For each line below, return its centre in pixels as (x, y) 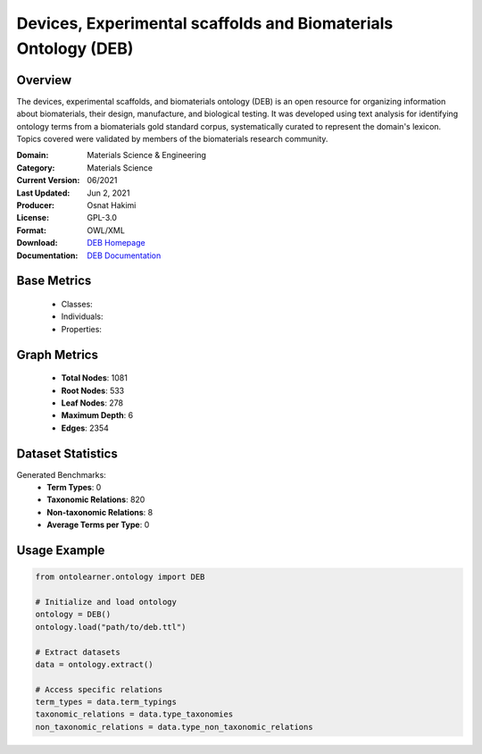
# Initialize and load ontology (106, 602)
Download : (37, 243)
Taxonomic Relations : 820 (96, 499)
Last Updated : (43, 193)
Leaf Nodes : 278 (92, 403)
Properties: (82, 329)
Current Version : (48, 180)
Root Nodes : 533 (93, 390)
